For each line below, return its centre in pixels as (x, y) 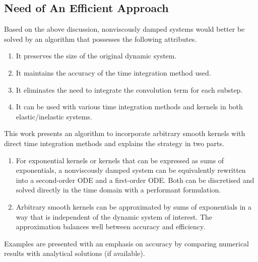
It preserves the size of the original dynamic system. (96, 56)
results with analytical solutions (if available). (75, 253)
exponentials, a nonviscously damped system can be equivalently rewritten (131, 170)
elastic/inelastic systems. (54, 116)
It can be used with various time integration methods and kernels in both (129, 107)
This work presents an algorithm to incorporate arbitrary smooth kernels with (125, 133)
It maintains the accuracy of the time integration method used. (113, 72)
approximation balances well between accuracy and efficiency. (111, 226)
